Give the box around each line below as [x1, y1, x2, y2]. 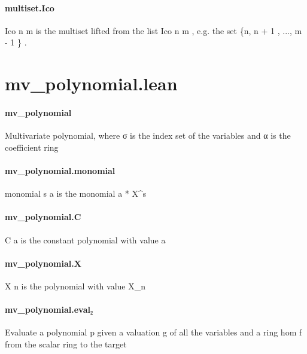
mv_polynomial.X [5, 257, 81, 269]
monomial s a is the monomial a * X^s [5, 187, 147, 200]
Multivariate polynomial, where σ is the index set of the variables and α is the [5, 129, 291, 142]
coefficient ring [5, 141, 59, 153]
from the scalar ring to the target [5, 337, 127, 350]
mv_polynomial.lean [5, 71, 178, 96]
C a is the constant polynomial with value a [5, 233, 166, 246]
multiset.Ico [5, 1, 54, 14]
